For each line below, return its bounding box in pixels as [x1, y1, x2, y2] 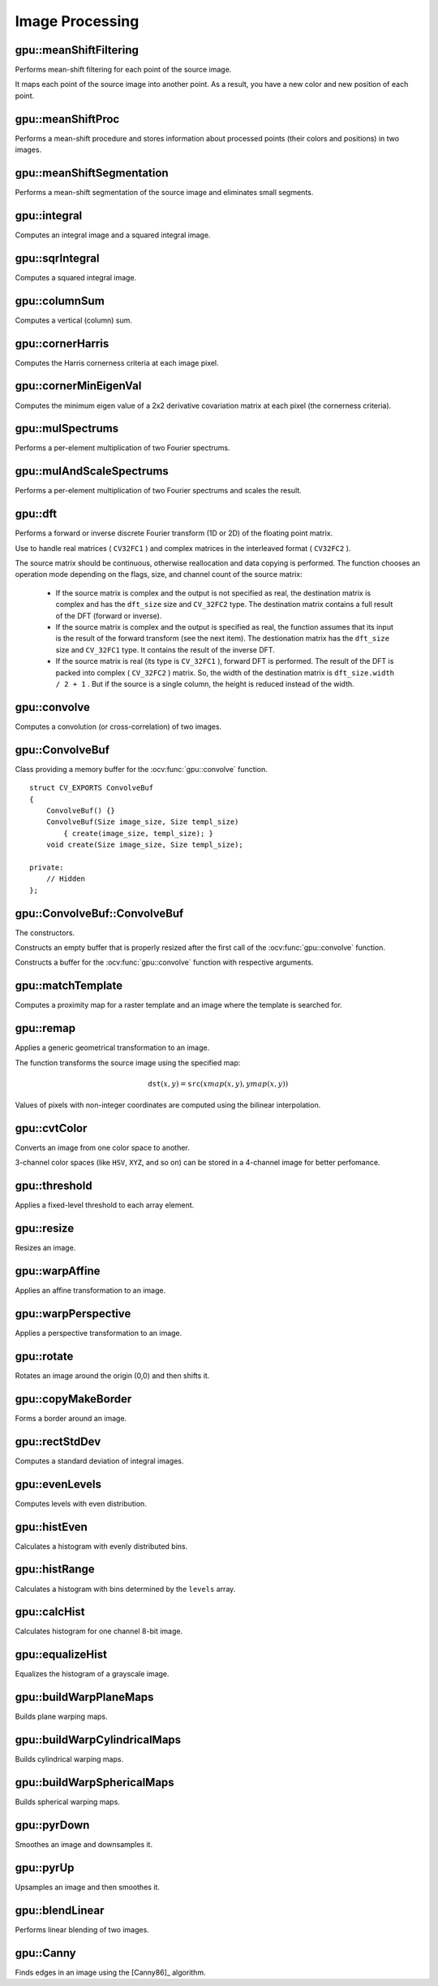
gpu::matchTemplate [15, 979, 123, 993]
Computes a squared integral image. [15, 272, 137, 282]
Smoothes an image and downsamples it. [15, 1839, 153, 1849]
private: [29, 862, 64, 872]
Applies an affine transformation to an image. [15, 1286, 166, 1295]
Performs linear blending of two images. [15, 1924, 149, 1934]
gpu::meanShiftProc [15, 112, 120, 126]
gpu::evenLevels [15, 1477, 101, 1491]
